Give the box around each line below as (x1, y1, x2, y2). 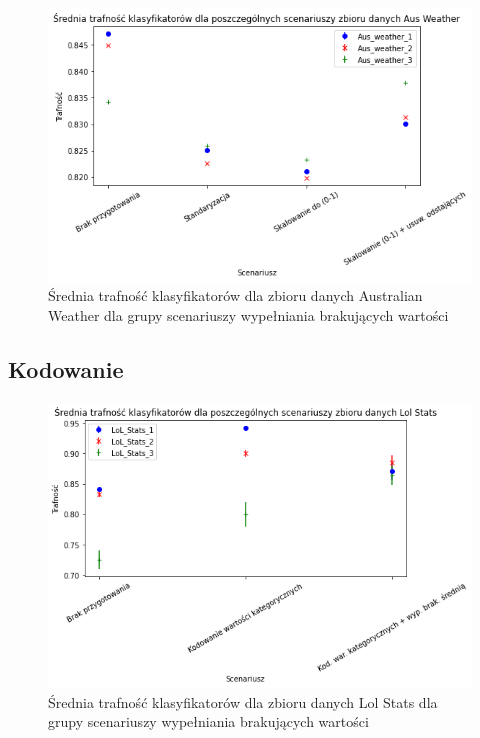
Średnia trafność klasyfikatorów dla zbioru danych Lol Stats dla (48, 691, 438, 712)
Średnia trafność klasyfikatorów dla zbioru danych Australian (48, 285, 423, 306)
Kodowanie (8, 354, 124, 385)
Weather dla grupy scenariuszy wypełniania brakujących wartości (48, 305, 449, 326)
